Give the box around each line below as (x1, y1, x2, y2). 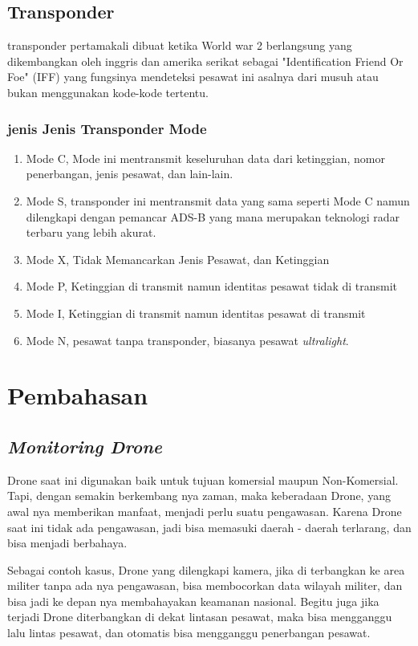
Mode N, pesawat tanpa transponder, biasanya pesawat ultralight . (26, 331, 349, 348)
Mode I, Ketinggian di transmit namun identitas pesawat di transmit (26, 304, 366, 321)
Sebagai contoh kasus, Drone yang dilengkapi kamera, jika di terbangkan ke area (7, 561, 405, 578)
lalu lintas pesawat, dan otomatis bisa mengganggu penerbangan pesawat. (7, 624, 371, 641)
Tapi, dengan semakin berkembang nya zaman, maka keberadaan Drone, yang (7, 487, 391, 504)
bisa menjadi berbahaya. (7, 534, 128, 551)
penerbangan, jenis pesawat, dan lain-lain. (26, 165, 233, 182)
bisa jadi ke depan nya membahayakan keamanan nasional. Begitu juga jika (7, 592, 379, 609)
